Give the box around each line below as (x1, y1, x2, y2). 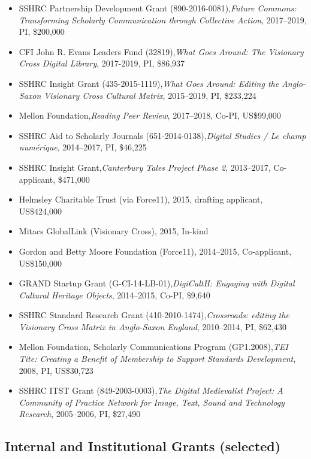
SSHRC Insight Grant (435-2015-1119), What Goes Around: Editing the (19, 77, 279, 89)
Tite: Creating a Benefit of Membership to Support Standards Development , (19, 352, 296, 365)
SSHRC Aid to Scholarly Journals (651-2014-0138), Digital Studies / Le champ (19, 129, 306, 141)
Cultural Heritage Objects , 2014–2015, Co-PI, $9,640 (19, 288, 210, 301)
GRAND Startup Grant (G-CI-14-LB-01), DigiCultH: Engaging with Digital (19, 277, 295, 289)
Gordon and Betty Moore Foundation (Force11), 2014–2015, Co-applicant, (19, 244, 292, 257)
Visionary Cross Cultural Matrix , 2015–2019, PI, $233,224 (44, 89, 256, 101)
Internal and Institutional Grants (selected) (5, 437, 281, 455)
